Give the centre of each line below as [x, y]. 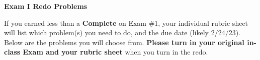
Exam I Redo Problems [46, 6]
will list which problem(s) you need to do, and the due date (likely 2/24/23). [122, 32]
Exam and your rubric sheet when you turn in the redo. [115, 52]
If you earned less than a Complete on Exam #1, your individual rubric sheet [126, 23]
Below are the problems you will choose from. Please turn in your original [124, 42]
